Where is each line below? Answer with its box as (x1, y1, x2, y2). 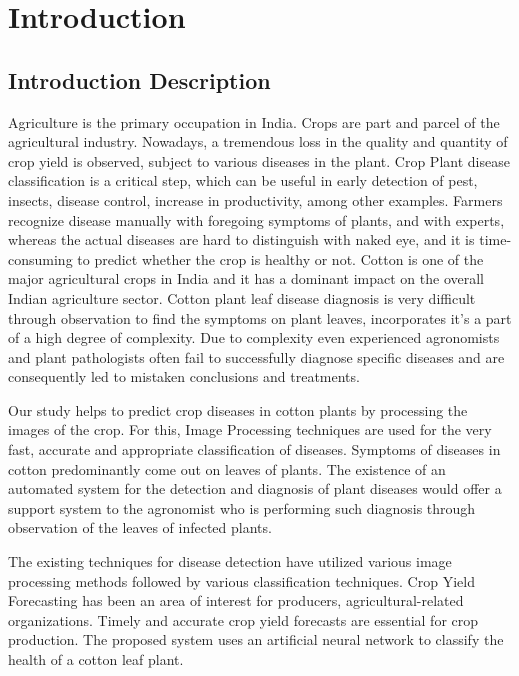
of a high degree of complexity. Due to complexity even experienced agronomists (8, 327, 500, 348)
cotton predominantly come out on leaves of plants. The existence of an (8, 458, 446, 479)
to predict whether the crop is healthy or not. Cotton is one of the (77, 248, 484, 269)
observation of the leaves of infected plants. (8, 517, 272, 538)
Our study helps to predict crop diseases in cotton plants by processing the (8, 399, 468, 420)
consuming (8, 248, 73, 269)
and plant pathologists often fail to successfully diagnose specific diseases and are (8, 346, 505, 367)
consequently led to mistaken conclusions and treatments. (8, 366, 360, 387)
